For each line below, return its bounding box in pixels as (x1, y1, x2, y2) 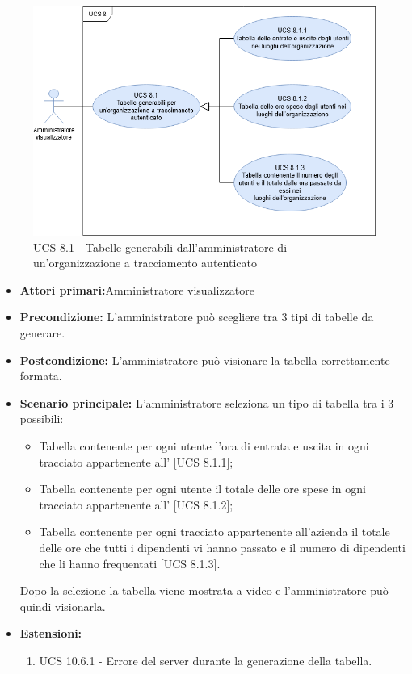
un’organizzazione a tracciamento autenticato (33, 254, 257, 271)
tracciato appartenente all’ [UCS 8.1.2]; (39, 496, 233, 513)
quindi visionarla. (19, 597, 106, 614)
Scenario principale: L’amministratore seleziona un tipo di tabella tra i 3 (19, 394, 394, 411)
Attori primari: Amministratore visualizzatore (19, 281, 255, 298)
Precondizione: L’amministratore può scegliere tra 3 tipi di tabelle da (19, 308, 374, 325)
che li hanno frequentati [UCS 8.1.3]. (39, 555, 221, 571)
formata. (19, 367, 62, 384)
